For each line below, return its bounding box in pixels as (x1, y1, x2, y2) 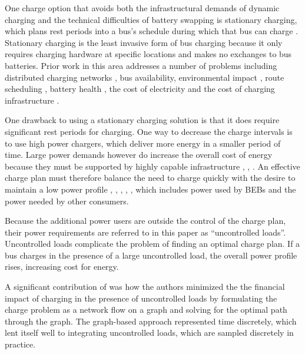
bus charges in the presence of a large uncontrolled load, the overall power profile (5, 249, 297, 261)
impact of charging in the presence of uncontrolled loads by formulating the (5, 292, 277, 304)
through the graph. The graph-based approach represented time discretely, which (5, 315, 297, 327)
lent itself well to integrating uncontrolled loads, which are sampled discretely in (5, 326, 294, 339)
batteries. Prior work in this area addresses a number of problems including (5, 59, 277, 71)
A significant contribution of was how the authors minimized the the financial (5, 280, 285, 293)
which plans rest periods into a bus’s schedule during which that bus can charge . (5, 25, 299, 37)
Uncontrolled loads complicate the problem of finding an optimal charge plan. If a (5, 237, 300, 250)
